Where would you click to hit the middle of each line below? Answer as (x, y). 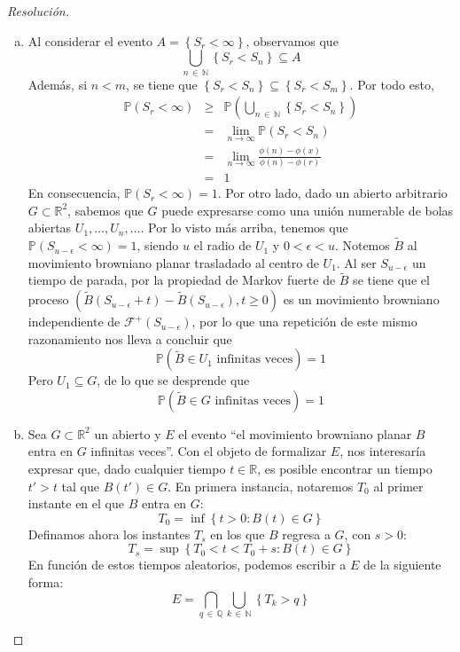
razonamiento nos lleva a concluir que (130, 338)
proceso (48, 299)
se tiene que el (391, 280)
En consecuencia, (74, 193)
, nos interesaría (383, 451)
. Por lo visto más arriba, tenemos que (244, 228)
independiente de (74, 322)
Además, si (58, 84)
